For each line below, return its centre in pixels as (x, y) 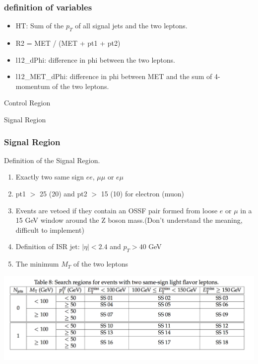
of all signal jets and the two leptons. (131, 26)
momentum (33, 86)
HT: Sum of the (40, 26)
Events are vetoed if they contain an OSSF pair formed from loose (117, 210)
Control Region (27, 103)
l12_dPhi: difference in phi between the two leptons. (95, 59)
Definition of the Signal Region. (52, 160)
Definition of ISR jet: (48, 246)
